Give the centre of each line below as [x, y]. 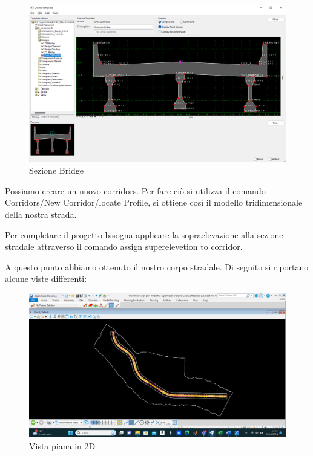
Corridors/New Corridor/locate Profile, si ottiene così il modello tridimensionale [154, 202]
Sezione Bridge [57, 170]
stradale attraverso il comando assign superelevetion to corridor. [124, 246]
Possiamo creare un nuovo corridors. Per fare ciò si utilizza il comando [135, 190]
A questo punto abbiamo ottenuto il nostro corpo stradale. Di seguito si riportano [157, 266]
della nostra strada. [41, 214]
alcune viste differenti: [46, 278]
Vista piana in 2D [62, 445]
